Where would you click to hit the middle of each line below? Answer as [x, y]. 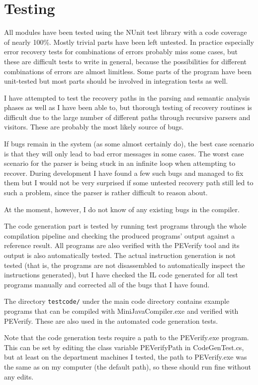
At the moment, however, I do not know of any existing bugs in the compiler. [122, 209]
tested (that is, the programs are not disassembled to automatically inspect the [125, 265]
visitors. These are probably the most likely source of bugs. [94, 127]
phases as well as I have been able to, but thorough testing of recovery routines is [128, 107]
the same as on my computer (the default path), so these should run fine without [128, 367]
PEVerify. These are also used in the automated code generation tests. [111, 321]
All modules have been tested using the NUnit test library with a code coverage [126, 32]
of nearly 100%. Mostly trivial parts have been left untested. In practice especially [129, 42]
